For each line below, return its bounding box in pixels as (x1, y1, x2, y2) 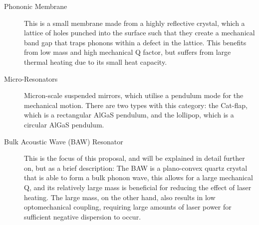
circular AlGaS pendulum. (24, 119, 104, 129)
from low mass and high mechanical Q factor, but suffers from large (24, 47, 231, 57)
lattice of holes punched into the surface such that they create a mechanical (24, 27, 255, 38)
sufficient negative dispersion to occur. (24, 211, 141, 222)
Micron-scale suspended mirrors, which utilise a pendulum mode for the (24, 90, 244, 101)
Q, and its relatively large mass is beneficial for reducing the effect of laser (24, 182, 252, 192)
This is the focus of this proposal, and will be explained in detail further (24, 153, 245, 163)
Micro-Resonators (4, 73, 58, 84)
